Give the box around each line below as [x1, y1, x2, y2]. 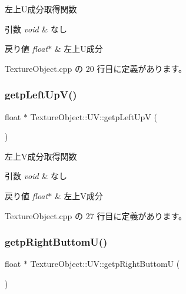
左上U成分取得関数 [5, 3, 77, 15]
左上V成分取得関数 [5, 150, 77, 162]
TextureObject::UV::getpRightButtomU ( [30, 257, 180, 270]
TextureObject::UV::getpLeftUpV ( [30, 110, 157, 123]
